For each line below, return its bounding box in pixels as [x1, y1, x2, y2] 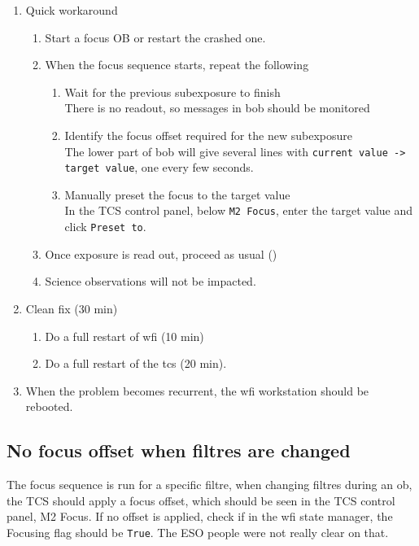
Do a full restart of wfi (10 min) [45, 327, 204, 344]
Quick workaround [25, 2, 118, 18]
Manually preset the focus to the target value [64, 186, 290, 203]
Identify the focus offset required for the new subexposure [64, 126, 352, 143]
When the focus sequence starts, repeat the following [45, 56, 309, 73]
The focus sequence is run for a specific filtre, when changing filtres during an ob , [7, 476, 412, 493]
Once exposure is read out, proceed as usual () [45, 245, 277, 262]
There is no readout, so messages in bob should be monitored [64, 99, 370, 116]
